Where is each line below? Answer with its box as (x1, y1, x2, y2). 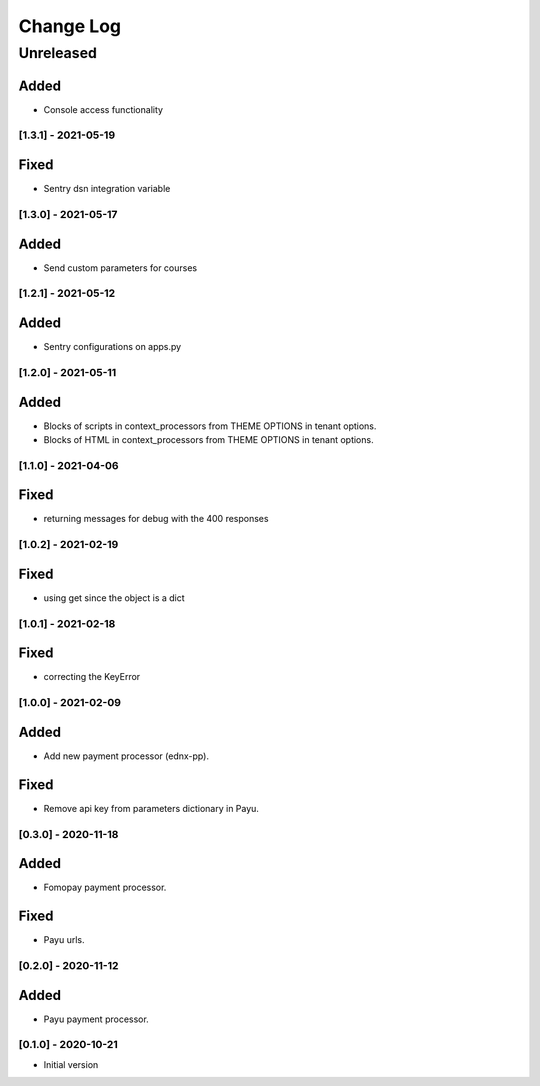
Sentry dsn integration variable (43, 183, 171, 195)
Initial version (43, 1058, 99, 1070)
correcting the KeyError (43, 671, 141, 683)
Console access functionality (43, 103, 164, 115)
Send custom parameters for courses (43, 261, 198, 274)
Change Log (18, 15, 122, 37)
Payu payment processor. (43, 1013, 149, 1025)
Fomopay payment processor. (43, 881, 167, 894)
